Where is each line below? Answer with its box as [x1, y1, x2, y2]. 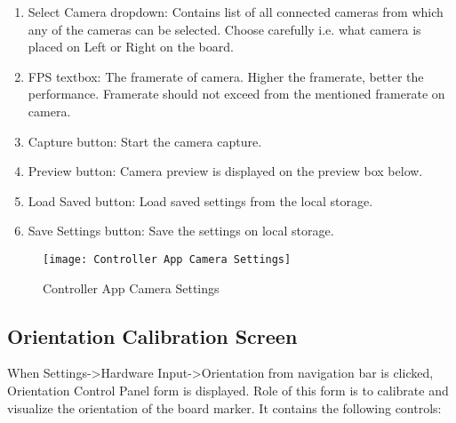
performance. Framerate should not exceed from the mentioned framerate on [28, 84, 445, 103]
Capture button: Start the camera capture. [28, 132, 262, 150]
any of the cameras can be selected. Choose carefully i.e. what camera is [28, 20, 421, 38]
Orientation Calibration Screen [7, 322, 298, 349]
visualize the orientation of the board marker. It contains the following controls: [7, 398, 442, 417]
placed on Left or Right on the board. [28, 37, 234, 56]
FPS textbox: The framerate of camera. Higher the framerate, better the [28, 67, 424, 85]
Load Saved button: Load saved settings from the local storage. [28, 191, 373, 210]
